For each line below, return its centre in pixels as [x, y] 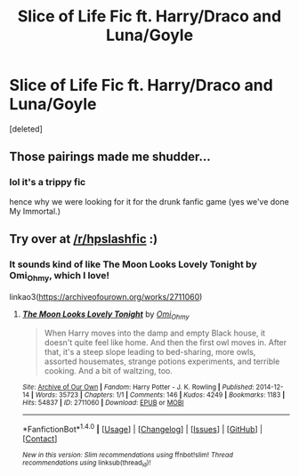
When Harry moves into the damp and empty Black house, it [154, 333]
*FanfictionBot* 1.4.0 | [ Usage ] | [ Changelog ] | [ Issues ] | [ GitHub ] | [142, 429]
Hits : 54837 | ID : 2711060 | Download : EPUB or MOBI [103, 403]
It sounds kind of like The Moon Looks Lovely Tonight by [133, 264]
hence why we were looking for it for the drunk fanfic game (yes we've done [149, 201]
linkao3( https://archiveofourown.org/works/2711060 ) [106, 296]
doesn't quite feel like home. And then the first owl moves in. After [166, 343]
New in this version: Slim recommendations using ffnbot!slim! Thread [128, 456]
